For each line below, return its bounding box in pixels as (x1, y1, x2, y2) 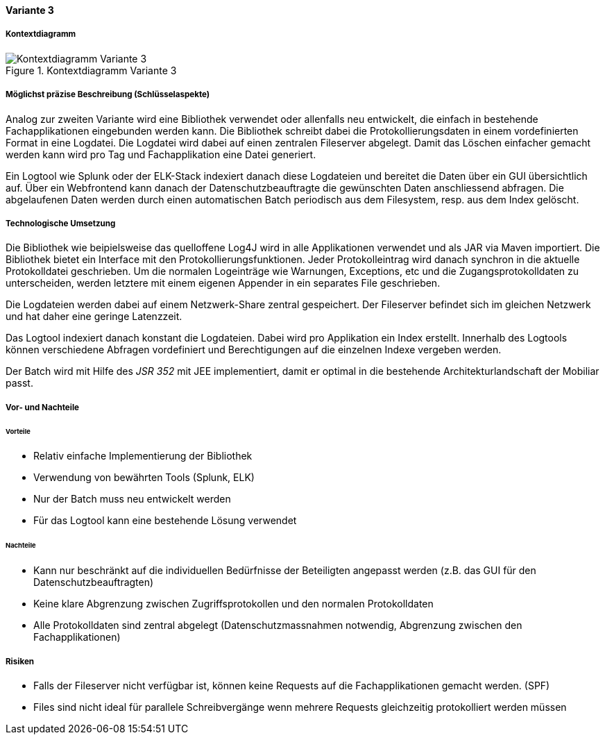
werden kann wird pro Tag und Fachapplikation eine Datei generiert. (6, 148, 316, 160)
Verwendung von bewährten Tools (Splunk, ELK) (33, 471, 255, 484)
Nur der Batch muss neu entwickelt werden (33, 493, 231, 505)
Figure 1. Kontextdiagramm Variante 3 (6, 64, 177, 76)
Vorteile (6, 427, 31, 435)
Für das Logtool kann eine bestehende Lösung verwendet (33, 514, 297, 527)
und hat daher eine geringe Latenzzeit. (6, 310, 182, 323)
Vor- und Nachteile (6, 402, 79, 412)
